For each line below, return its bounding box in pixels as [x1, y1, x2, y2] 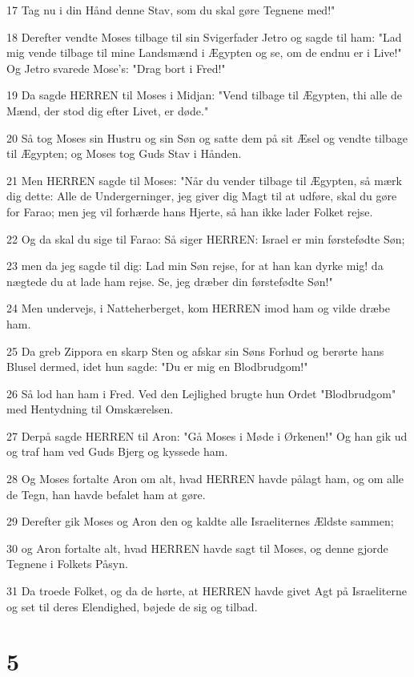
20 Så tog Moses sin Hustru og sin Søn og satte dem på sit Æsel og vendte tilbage [6, 129, 408, 146]
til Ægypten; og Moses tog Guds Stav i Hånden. [6, 145, 242, 162]
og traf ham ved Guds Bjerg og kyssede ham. [6, 443, 228, 460]
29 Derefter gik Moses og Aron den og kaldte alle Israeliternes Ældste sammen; [6, 513, 394, 530]
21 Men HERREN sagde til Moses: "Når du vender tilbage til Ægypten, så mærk [6, 171, 402, 188]
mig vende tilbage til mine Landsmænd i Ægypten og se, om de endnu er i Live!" [6, 44, 402, 61]
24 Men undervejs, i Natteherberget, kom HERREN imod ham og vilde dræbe [6, 300, 390, 316]
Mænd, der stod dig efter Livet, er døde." [6, 102, 209, 119]
